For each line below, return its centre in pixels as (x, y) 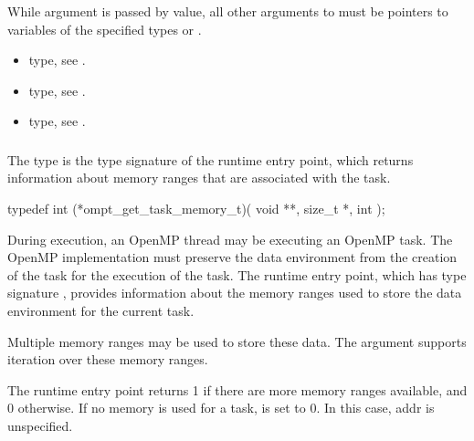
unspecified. (40, 426)
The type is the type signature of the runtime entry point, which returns (211, 159)
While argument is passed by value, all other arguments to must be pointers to (228, 11)
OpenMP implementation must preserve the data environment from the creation (232, 257)
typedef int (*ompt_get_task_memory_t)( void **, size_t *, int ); (196, 209)
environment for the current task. (101, 311)
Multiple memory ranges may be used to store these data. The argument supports (237, 341)
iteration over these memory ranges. (108, 359)
